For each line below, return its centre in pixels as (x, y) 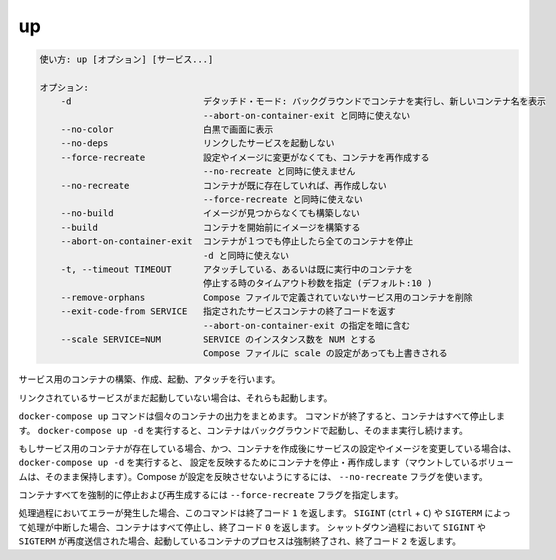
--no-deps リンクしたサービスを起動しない (197, 143)
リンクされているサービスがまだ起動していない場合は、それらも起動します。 (175, 397)
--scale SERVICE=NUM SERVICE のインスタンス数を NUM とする (218, 339)
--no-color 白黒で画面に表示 (167, 129)
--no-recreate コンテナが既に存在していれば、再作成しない (223, 185)
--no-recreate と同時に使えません (279, 171)
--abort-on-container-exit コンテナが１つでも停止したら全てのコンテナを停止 (237, 241)
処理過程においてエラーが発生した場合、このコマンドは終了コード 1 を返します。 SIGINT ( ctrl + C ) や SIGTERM (250, 513)
